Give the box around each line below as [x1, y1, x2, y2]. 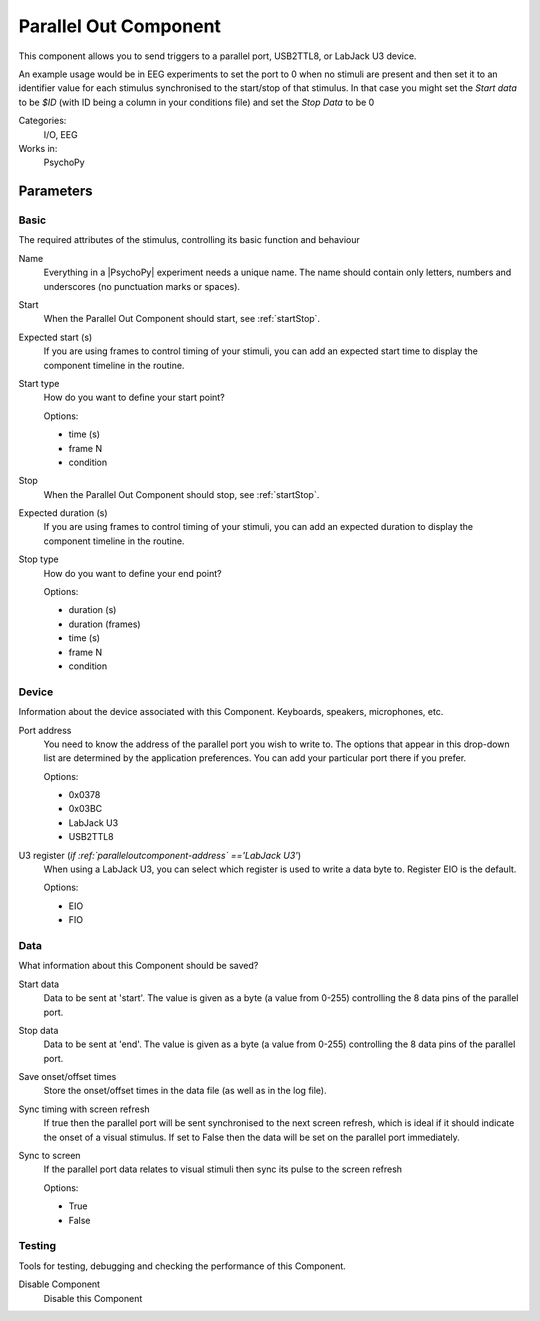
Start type [18, 377, 60, 389]
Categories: [18, 115, 67, 127]
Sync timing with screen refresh [18, 1103, 150, 1115]
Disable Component [18, 1278, 100, 1290]
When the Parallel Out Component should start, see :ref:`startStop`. [43, 313, 320, 325]
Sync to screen [18, 1150, 81, 1162]
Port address [18, 724, 72, 736]
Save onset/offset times [18, 1071, 117, 1083]
